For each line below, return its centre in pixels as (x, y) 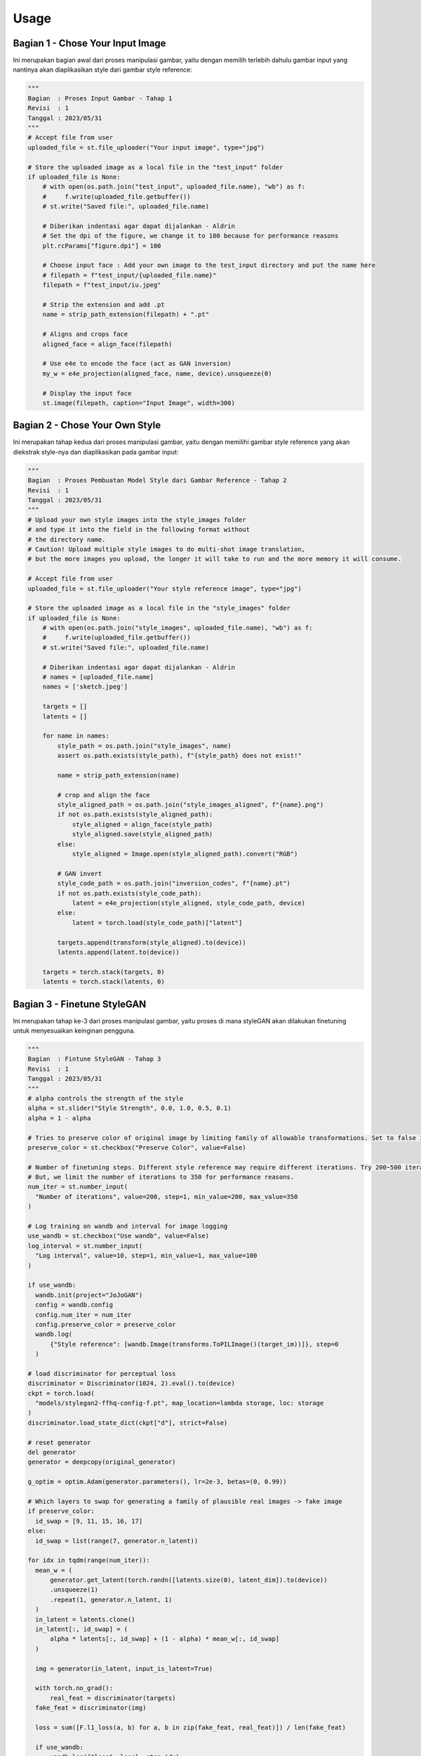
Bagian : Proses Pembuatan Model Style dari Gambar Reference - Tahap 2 (157, 480)
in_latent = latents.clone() (86, 1619)
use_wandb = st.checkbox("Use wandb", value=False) (119, 1236)
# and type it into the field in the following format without (139, 530)
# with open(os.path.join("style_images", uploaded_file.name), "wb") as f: (178, 628)
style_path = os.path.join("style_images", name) (144, 746)
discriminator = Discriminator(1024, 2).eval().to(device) (131, 1383)
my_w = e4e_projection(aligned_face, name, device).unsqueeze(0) (157, 373)
